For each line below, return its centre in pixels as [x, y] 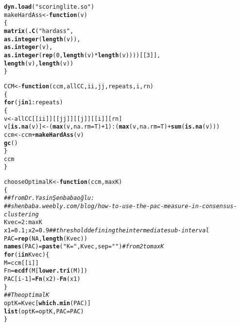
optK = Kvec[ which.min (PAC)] [47, 303]
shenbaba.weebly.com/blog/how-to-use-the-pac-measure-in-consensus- [124, 206]
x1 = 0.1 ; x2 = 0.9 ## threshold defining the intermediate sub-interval [107, 231]
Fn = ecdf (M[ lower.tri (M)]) [46, 271]
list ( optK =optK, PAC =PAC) [44, 311]
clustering [21, 214]
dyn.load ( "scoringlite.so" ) [49, 7]
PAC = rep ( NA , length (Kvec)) [46, 238]
